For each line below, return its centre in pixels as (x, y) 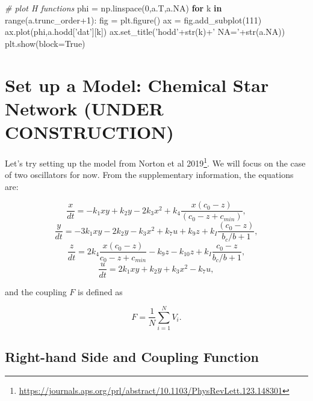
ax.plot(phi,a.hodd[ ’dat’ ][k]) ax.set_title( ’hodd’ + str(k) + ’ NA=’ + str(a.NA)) (145, 32)
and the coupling (36, 291)
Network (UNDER (84, 108)
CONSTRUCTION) (89, 131)
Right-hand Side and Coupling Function (132, 356)
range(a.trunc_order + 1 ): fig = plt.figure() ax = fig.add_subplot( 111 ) (133, 20)
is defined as (100, 291)
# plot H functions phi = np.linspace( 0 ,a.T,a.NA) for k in (113, 8)
